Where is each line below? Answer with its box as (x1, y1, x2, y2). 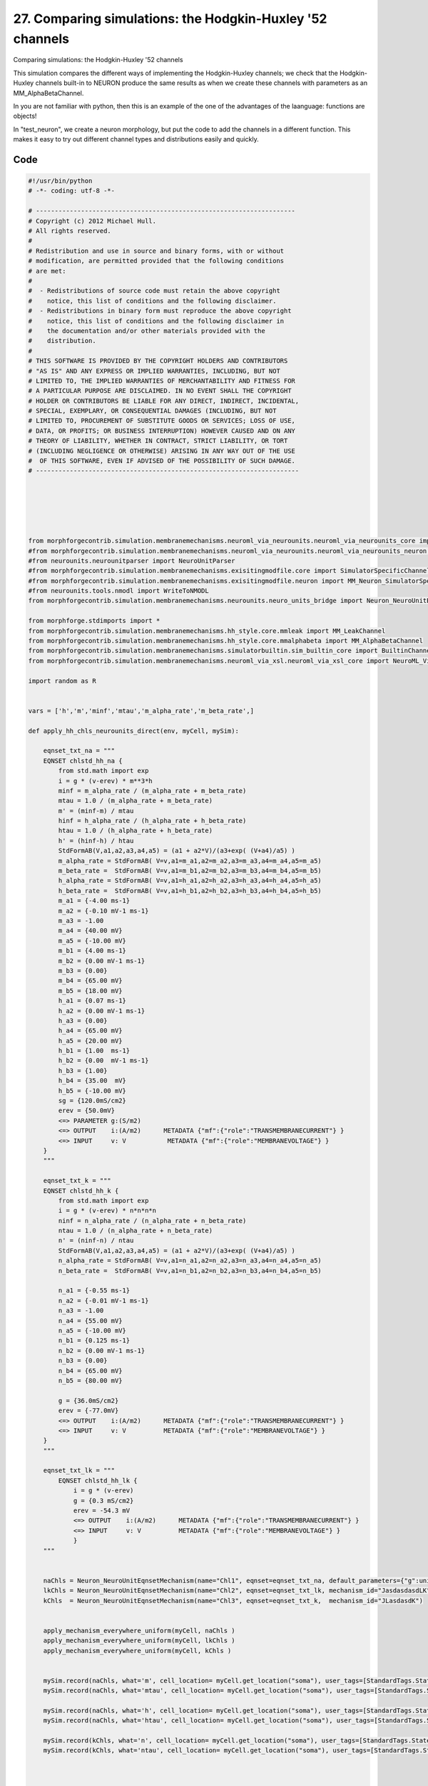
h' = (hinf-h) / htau (58, 837, 134, 844)
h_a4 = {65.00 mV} (58, 1027, 123, 1035)
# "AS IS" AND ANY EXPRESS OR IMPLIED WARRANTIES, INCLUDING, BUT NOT (28, 366, 281, 375)
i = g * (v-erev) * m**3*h (58, 777, 153, 785)
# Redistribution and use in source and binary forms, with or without (28, 246, 285, 255)
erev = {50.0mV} (58, 1107, 116, 1114)
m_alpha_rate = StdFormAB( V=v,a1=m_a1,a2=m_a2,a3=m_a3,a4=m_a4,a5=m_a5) (58, 857, 322, 864)
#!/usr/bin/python (28, 177, 93, 185)
